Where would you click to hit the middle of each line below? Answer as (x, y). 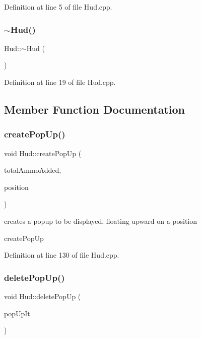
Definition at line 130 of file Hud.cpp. (62, 255)
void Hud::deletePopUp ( (43, 296)
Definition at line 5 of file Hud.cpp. (58, 7)
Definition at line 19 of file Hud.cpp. (60, 82)
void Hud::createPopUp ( (43, 153)
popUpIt (17, 313)
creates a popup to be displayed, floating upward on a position (101, 221)
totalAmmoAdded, (33, 170)
